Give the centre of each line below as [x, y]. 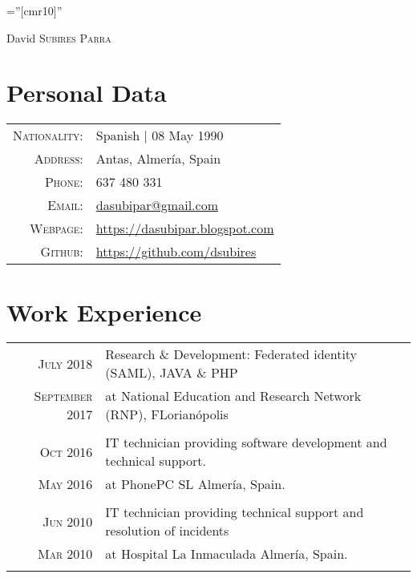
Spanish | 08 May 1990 [160, 135]
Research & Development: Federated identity [231, 354]
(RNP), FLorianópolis [167, 414]
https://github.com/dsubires [176, 252]
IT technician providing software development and [246, 443]
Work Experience [104, 311]
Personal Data [87, 93]
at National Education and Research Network [233, 396]
